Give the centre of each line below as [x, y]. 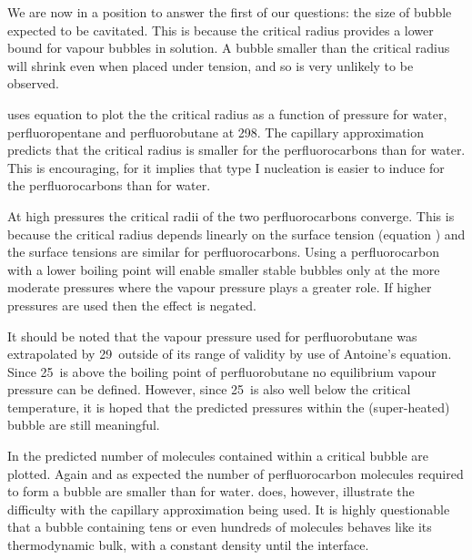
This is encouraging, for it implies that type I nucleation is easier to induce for [226, 167]
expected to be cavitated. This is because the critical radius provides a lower [221, 30]
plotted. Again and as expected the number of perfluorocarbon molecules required [236, 473]
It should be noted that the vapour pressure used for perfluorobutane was [212, 336]
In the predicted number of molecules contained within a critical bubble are [218, 456]
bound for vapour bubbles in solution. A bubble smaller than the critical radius [229, 48]
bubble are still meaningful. [84, 425]
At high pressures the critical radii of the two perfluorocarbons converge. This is [231, 215]
